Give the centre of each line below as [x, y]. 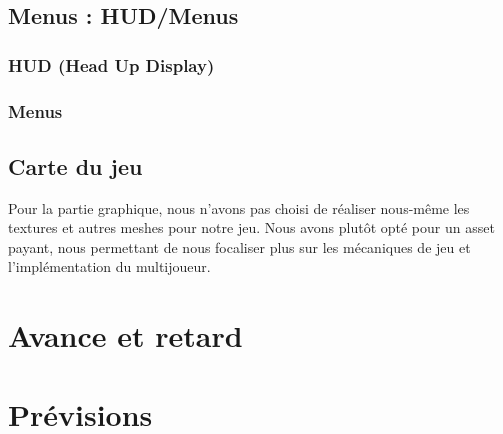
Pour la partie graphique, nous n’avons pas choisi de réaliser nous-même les [239, 207]
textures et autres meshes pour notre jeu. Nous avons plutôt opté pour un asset [251, 227]
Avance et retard [125, 335]
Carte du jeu [75, 165]
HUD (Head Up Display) [111, 64]
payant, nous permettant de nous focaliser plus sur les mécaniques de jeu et [239, 246]
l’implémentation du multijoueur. [109, 266]
